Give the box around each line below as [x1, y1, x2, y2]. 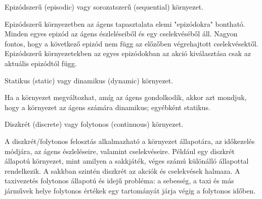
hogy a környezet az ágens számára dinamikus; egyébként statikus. [5, 102, 210, 112]
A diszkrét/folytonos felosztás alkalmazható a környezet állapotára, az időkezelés [5, 135, 255, 146]
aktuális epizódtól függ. [5, 58, 77, 68]
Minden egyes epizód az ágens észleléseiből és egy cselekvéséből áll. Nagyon [5, 28, 238, 39]
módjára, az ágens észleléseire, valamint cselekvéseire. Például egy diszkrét [5, 145, 235, 156]
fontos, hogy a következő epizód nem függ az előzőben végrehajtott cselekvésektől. [5, 38, 258, 48]
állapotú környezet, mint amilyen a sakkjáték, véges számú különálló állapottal [5, 156, 249, 166]
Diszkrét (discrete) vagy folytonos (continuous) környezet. [5, 119, 184, 129]
